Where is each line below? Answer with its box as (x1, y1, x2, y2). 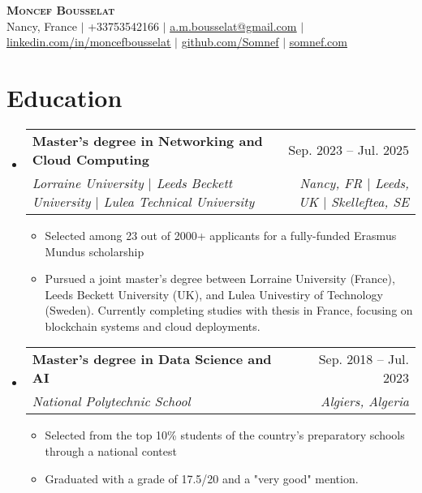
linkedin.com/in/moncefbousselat (6, 33, 171, 50)
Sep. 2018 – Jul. (318, 349, 409, 369)
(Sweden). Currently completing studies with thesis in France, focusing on (45, 302, 413, 319)
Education (6, 80, 123, 114)
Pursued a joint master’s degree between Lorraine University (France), (45, 270, 395, 287)
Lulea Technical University (103, 191, 255, 211)
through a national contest (45, 443, 177, 460)
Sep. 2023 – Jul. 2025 (288, 140, 409, 160)
